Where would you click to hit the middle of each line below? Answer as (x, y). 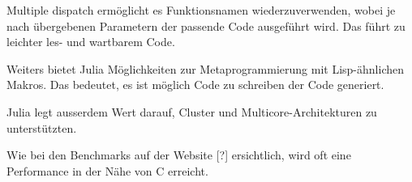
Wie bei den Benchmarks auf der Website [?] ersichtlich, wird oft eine (179, 155)
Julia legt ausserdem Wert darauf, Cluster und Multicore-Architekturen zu (192, 111)
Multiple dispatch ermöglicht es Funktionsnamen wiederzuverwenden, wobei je (201, 10)
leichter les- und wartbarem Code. (91, 42)
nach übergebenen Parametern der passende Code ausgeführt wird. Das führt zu (206, 25)
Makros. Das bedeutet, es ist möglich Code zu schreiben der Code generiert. (195, 85)
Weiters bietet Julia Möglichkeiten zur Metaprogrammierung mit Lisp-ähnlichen (205, 68)
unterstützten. (42, 127)
